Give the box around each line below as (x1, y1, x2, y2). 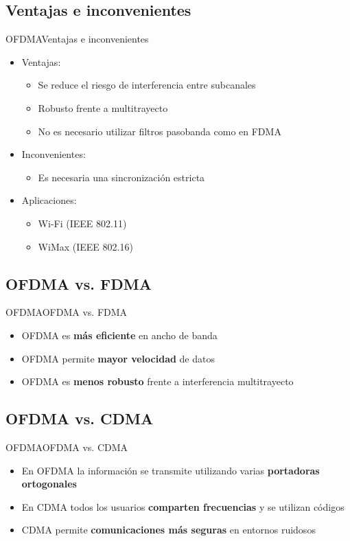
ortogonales (21, 476, 77, 491)
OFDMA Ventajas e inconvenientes (5, 32, 149, 46)
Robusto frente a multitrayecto (38, 100, 168, 115)
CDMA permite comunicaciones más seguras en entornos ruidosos (21, 522, 316, 537)
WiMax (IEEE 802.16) (38, 239, 133, 253)
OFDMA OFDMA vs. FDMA (5, 305, 128, 319)
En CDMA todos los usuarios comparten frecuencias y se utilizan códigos (21, 499, 345, 514)
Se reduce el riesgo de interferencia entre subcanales (38, 78, 256, 92)
